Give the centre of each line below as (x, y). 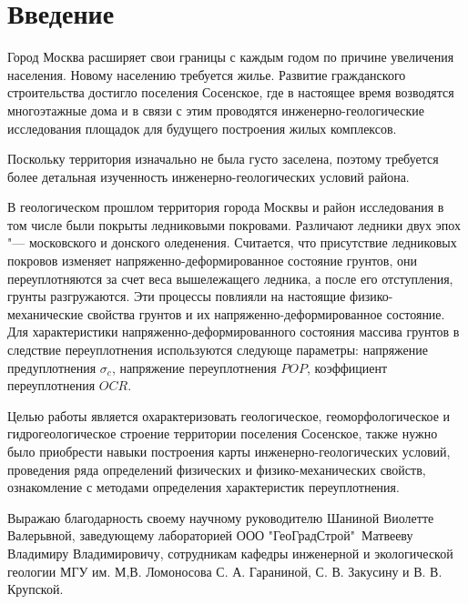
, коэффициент (347, 367)
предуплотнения (52, 367)
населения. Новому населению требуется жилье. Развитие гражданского (207, 74)
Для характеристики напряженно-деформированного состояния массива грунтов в (234, 332)
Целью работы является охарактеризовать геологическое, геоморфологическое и (229, 415)
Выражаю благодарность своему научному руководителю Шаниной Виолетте (221, 517)
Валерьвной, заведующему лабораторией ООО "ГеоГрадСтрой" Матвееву (210, 535)
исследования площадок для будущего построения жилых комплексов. (202, 128)
